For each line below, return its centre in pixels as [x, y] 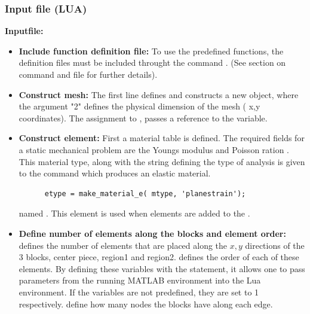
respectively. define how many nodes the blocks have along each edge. [146, 304]
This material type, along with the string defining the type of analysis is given [162, 161]
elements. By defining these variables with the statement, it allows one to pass [162, 268]
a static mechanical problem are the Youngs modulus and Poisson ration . [154, 149]
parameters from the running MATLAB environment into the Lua [140, 280]
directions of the [275, 245]
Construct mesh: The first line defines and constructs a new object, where [159, 94]
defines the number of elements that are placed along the [123, 245]
